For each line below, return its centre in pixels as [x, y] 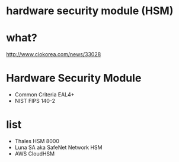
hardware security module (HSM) [90, 11]
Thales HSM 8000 [37, 141]
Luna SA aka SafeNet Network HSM [58, 147]
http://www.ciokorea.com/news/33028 [54, 54]
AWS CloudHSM [35, 154]
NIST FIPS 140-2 [35, 101]
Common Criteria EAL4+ [45, 95]
